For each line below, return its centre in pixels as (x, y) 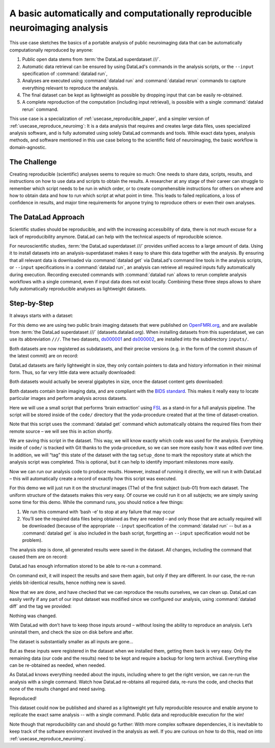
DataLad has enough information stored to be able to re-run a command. (86, 566)
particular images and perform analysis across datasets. (68, 398)
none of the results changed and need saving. (58, 689)
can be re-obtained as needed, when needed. (58, 665)
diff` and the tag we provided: (40, 606)
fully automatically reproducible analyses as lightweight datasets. (78, 289)
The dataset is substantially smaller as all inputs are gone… (71, 641)
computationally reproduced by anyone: (51, 50)
